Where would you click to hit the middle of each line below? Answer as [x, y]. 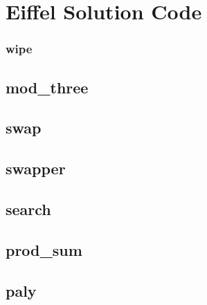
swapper [36, 168]
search [28, 209]
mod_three [47, 87]
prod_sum [44, 249]
